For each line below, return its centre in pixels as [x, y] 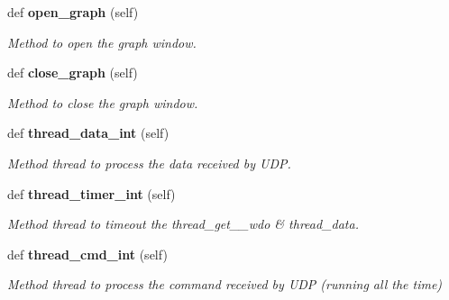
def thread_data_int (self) [88, 133]
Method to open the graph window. [102, 42]
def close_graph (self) [73, 73]
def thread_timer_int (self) [92, 193]
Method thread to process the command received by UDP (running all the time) [225, 284]
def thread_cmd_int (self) [87, 254]
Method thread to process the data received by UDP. [149, 163]
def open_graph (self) [73, 12]
